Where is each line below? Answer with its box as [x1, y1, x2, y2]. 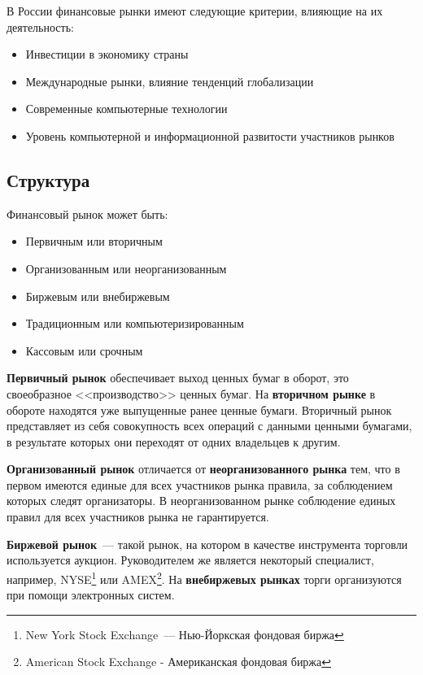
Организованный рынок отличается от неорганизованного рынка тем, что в [7, 460, 400, 477]
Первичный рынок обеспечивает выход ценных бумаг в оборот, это [7, 369, 349, 386]
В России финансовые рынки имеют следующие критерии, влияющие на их [7, 2, 383, 19]
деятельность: [7, 18, 74, 35]
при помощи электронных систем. [7, 586, 175, 603]
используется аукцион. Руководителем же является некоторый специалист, [7, 551, 374, 568]
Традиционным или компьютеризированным [25, 315, 244, 332]
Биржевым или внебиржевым [25, 287, 170, 304]
